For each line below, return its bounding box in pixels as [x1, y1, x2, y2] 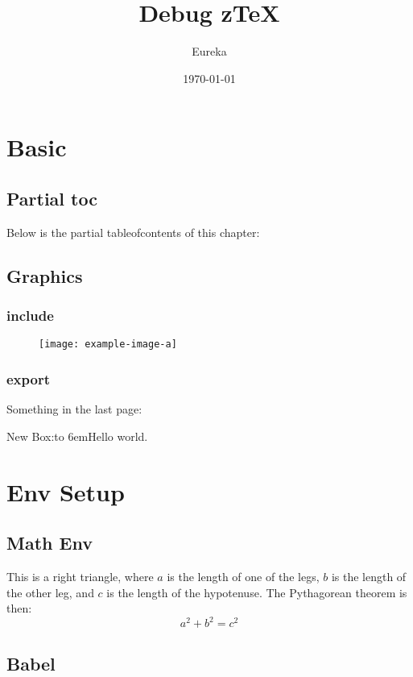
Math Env [6, 530, 93, 555]
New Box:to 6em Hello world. [6, 427, 148, 444]
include [6, 305, 54, 325]
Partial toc [6, 185, 97, 210]
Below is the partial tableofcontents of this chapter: [6, 223, 260, 240]
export [6, 368, 51, 388]
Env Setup [6, 475, 125, 508]
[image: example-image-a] [39, 338, 177, 351]
